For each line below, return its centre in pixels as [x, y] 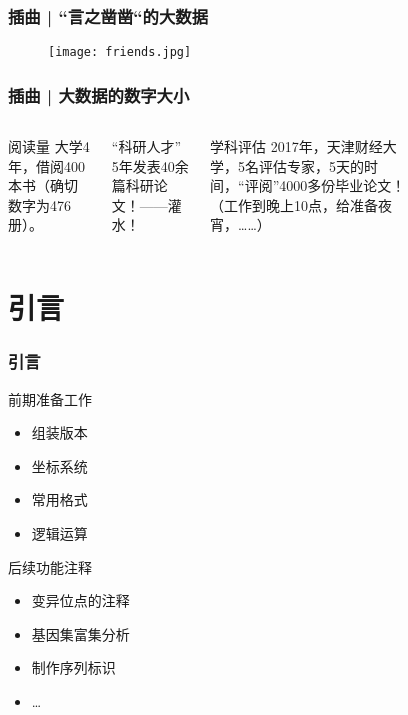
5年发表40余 [150, 165]
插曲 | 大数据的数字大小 [99, 94]
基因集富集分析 [80, 633]
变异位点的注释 [80, 600]
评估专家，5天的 [312, 165]
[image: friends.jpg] [120, 52]
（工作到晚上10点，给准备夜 [301, 204]
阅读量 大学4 [49, 146]
